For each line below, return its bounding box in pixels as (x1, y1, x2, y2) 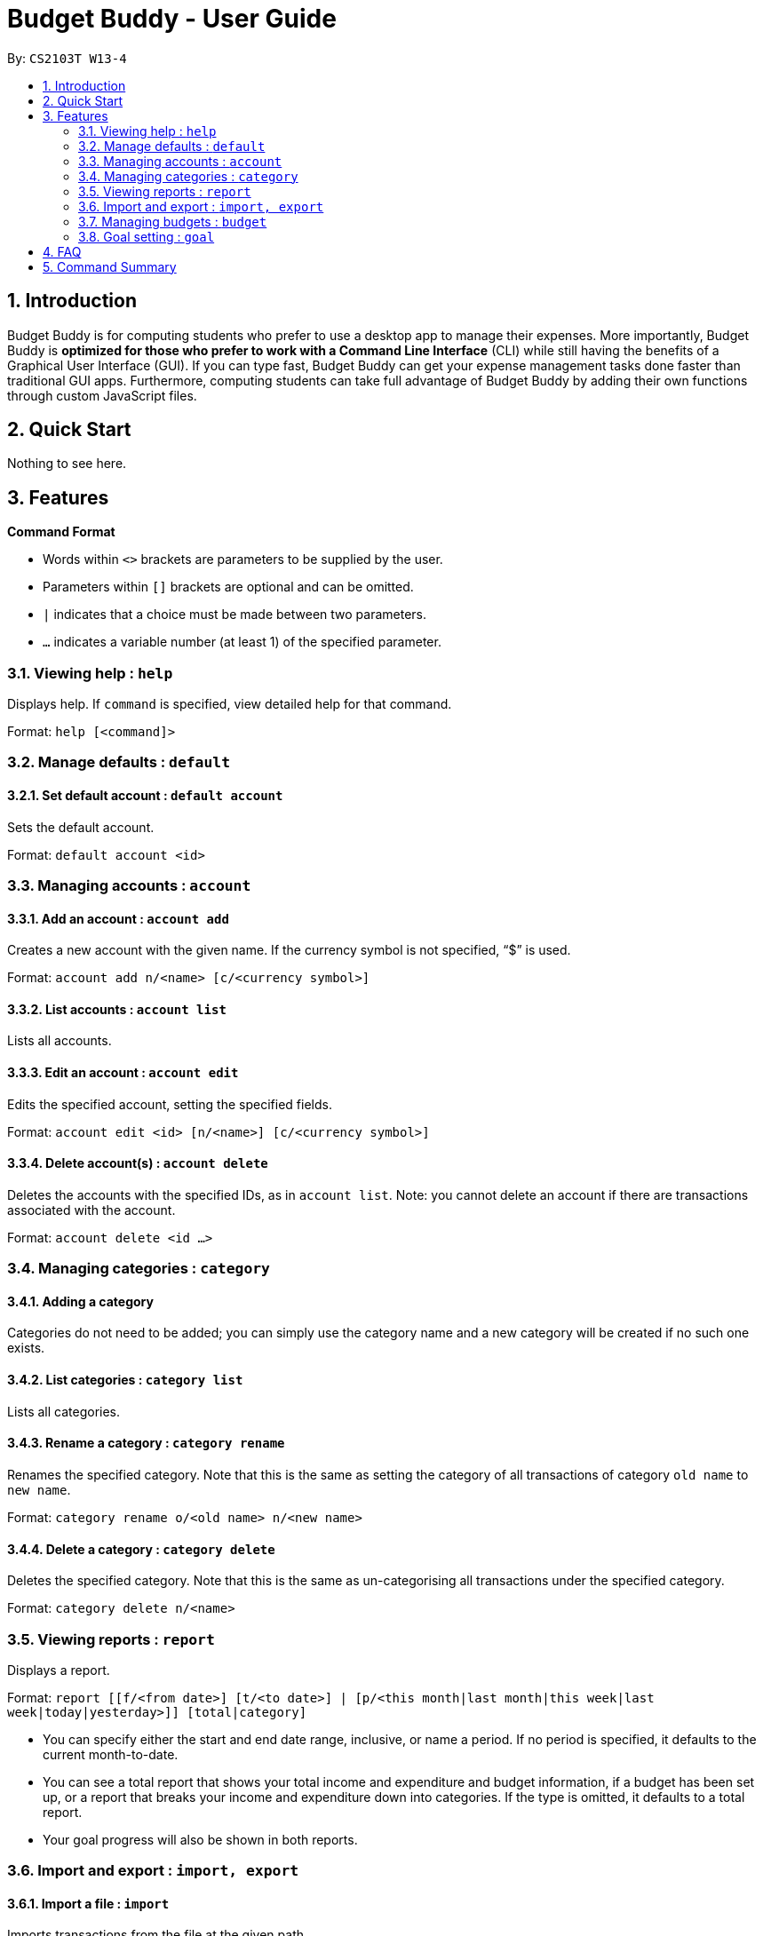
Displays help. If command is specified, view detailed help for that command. (7, 696, 452, 712)
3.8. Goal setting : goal (78, 228, 215, 244)
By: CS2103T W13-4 (7, 50, 127, 66)
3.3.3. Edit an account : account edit (7, 1065, 239, 1081)
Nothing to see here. (7, 456, 127, 472)
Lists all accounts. (7, 1033, 112, 1049)
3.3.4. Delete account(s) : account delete (7, 1155, 268, 1171)
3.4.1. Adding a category (7, 1293, 154, 1309)
